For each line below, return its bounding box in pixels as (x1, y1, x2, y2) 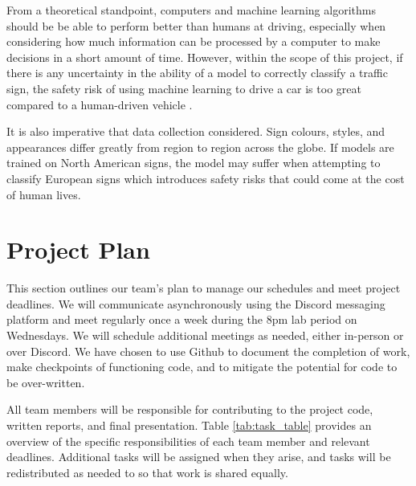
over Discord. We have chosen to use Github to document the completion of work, (6, 342, 410, 359)
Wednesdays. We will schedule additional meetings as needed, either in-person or (6, 327, 404, 344)
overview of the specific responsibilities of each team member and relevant (6, 432, 370, 449)
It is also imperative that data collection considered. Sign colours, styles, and (6, 123, 385, 140)
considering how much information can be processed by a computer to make (6, 33, 381, 50)
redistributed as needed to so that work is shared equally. (6, 464, 288, 480)
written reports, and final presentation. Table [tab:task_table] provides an (6, 417, 372, 433)
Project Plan (6, 233, 150, 266)
